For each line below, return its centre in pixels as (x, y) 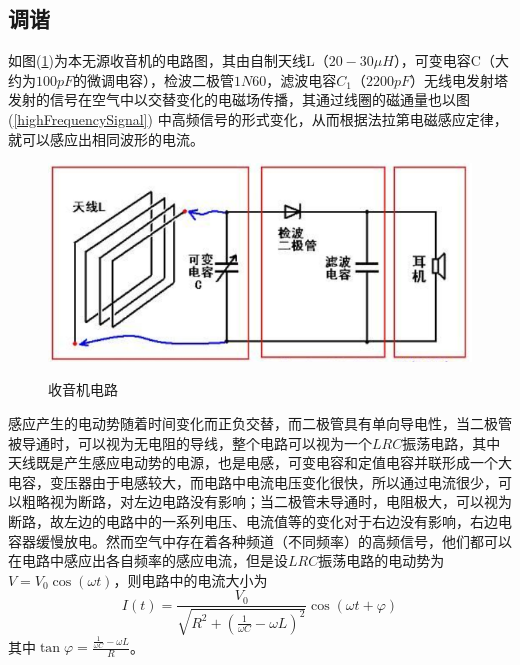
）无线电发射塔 (459, 79)
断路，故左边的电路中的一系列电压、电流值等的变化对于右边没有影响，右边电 (260, 521)
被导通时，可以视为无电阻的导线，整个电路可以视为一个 (190, 442)
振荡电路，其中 (451, 442)
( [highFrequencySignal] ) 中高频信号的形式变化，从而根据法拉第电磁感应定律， (258, 118)
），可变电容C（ (444, 60)
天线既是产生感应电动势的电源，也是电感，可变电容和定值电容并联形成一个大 (260, 462)
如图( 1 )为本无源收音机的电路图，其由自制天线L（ (168, 60)
